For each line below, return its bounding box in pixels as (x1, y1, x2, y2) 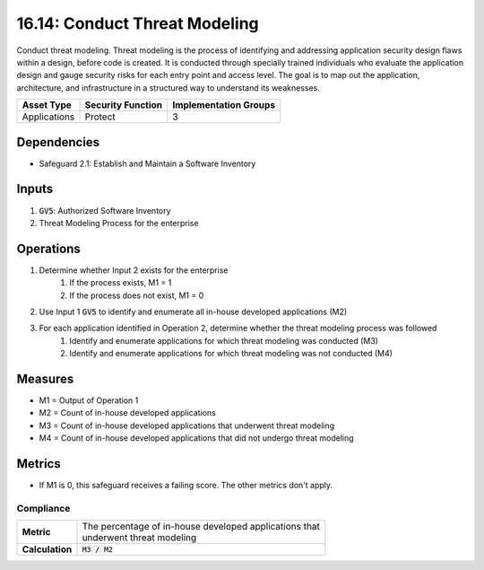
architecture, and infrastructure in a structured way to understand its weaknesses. (16, 82, 320, 93)
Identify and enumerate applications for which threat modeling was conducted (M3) (69, 335, 378, 346)
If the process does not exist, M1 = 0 (69, 290, 204, 301)
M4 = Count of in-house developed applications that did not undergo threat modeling (39, 433, 354, 443)
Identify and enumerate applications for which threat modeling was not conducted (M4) (69, 348, 393, 359)
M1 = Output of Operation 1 (39, 395, 139, 406)
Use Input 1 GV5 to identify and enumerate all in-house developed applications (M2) (39, 306, 348, 317)
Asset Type (22, 99, 72, 111)
